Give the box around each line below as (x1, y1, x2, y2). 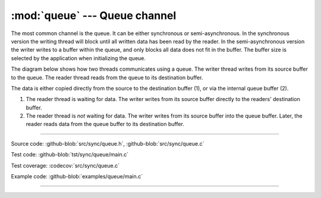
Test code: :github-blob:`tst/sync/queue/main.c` (11, 151, 129, 158)
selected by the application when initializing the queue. (11, 54, 146, 62)
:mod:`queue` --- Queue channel (11, 9, 177, 22)
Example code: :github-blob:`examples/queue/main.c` (11, 173, 143, 180)
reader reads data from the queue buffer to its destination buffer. (26, 121, 184, 128)
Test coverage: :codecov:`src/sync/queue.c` (11, 162, 120, 169)
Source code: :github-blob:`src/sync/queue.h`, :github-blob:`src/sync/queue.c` (11, 140, 204, 147)
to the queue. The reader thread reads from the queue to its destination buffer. (11, 74, 203, 81)
